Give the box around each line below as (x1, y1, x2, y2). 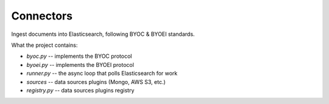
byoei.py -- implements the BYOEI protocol (26, 61, 134, 68)
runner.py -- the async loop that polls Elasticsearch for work (26, 70, 178, 77)
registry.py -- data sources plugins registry (26, 86, 135, 94)
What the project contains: (11, 41, 78, 49)
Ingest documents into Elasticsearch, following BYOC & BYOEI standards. (11, 30, 195, 38)
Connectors (11, 9, 73, 23)
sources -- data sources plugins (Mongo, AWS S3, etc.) (26, 78, 166, 85)
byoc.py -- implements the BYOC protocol (26, 52, 132, 60)
